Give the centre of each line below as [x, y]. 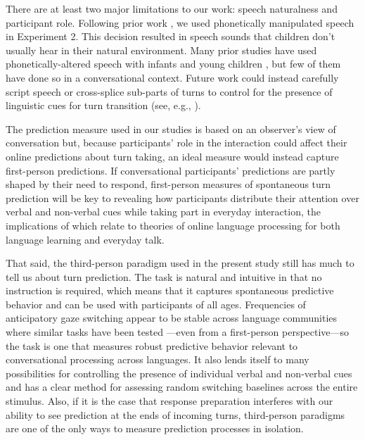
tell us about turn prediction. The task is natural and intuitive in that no [164, 276]
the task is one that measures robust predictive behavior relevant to [152, 345]
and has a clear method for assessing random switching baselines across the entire [182, 387]
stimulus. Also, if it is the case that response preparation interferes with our [169, 401]
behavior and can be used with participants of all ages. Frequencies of [156, 304]
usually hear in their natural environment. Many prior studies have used [161, 50]
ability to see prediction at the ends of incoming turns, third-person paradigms [175, 414]
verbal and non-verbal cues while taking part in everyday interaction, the [163, 212]
